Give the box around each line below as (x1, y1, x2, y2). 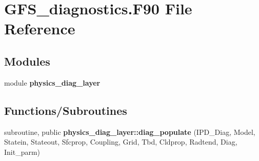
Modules (4, 53, 50, 69)
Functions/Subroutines (4, 102, 127, 118)
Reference (4, 18, 75, 39)
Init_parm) (4, 146, 41, 157)
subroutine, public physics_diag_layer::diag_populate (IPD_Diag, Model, (4, 126, 255, 137)
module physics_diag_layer (4, 77, 101, 88)
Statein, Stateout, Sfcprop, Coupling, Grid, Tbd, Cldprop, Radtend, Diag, (4, 136, 237, 147)
